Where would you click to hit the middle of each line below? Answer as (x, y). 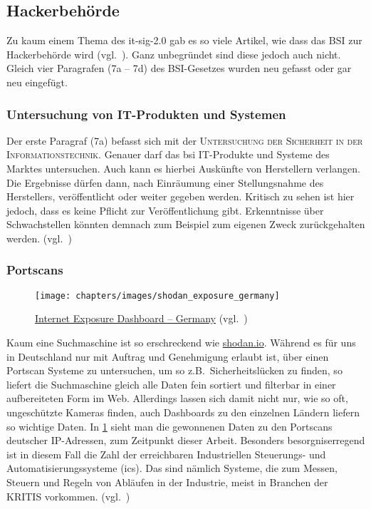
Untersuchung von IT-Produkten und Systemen (146, 114)
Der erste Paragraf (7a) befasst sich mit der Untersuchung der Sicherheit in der (185, 140)
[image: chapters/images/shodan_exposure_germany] (157, 295)
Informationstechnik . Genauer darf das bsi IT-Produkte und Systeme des (168, 154)
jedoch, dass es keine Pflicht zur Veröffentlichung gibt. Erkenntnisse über (165, 210)
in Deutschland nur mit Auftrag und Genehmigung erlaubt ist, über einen (168, 356)
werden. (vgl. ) (39, 238)
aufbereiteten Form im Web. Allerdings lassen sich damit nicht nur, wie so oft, (177, 398)
